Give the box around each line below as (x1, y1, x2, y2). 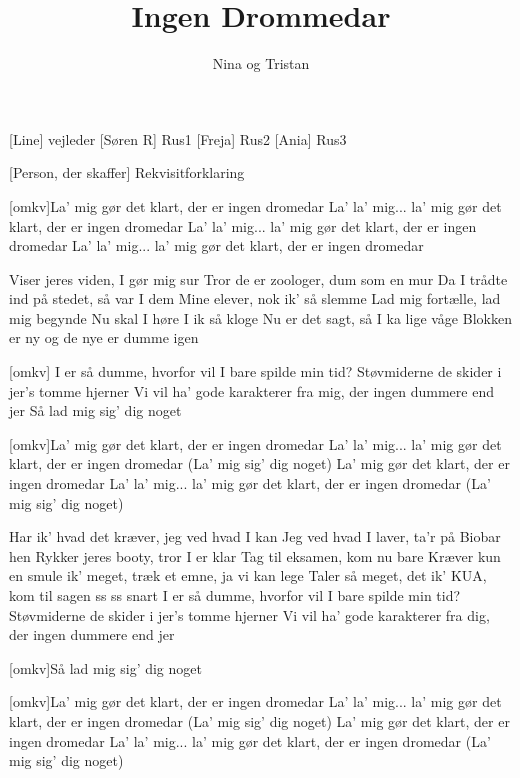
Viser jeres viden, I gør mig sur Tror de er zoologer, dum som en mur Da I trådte (9, 268, 508, 289)
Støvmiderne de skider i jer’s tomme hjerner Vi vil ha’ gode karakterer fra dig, (9, 604, 490, 625)
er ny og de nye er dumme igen (9, 327, 199, 348)
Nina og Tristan (212, 53, 310, 74)
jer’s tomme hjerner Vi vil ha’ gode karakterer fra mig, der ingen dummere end (9, 380, 494, 401)
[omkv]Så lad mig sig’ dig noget (9, 657, 202, 678)
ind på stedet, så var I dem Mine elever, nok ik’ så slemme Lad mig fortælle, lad (9, 288, 501, 309)
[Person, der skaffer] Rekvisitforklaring (9, 162, 245, 183)
